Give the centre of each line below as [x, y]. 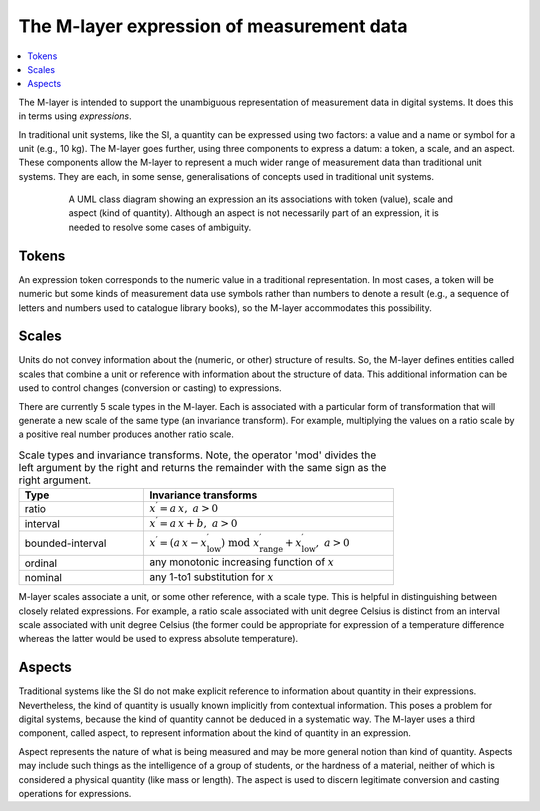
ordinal [41, 563]
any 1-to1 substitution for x [212, 577]
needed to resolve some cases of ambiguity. [160, 227]
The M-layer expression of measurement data [213, 26]
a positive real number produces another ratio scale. [126, 434]
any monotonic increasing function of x [242, 562]
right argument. [55, 480]
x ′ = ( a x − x [178, 541]
